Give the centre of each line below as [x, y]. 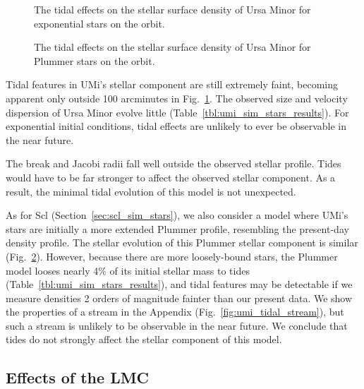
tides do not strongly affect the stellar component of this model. [144, 339]
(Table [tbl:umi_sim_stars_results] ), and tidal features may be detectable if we [179, 284]
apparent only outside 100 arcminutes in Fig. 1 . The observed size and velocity [177, 98]
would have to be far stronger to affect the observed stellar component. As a [171, 177]
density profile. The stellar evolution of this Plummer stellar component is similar [182, 243]
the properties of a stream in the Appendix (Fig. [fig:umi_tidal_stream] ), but [175, 312]
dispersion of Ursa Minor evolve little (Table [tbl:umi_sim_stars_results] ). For [177, 112]
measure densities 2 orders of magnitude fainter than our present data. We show [179, 298]
